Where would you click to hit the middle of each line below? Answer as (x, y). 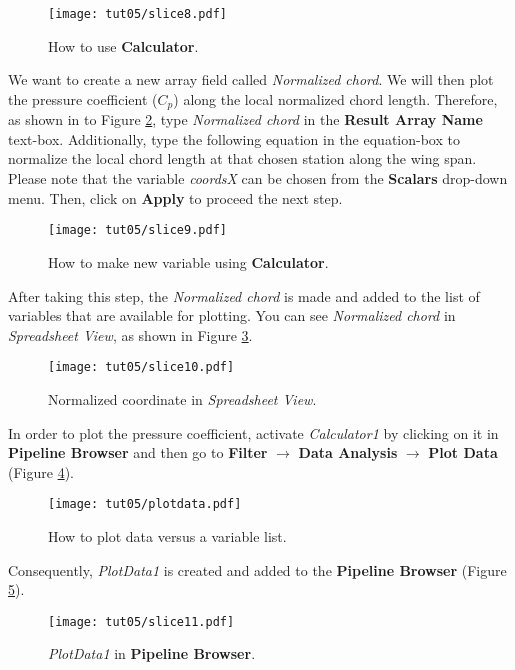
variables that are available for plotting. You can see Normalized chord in (232, 315)
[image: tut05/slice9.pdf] (137, 230)
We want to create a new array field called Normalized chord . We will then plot (251, 79)
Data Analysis (348, 452)
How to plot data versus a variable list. (167, 535)
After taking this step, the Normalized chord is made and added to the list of (244, 295)
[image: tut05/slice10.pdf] (141, 367)
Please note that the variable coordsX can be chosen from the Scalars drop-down (258, 178)
